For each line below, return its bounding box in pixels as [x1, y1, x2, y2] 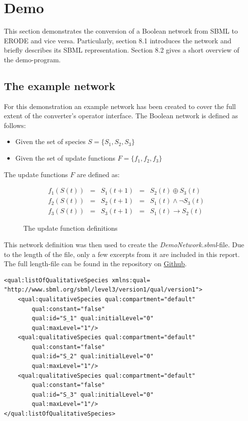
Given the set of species [15, 136, 86, 146]
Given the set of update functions [15, 153, 116, 163]
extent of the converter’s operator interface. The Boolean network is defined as [4, 110, 238, 121]
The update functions [4, 169, 68, 179]
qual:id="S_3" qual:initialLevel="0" [32, 391, 154, 398]
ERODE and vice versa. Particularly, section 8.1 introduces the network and [4, 35, 231, 45]
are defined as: [76, 169, 120, 179]
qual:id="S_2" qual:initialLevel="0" [32, 353, 154, 360]
